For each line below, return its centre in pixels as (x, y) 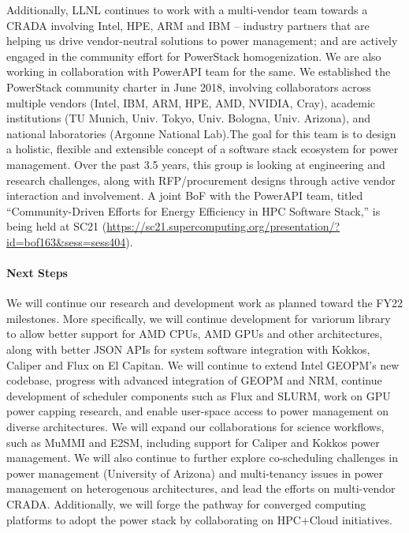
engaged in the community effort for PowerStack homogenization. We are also (194, 56)
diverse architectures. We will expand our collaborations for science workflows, (195, 427)
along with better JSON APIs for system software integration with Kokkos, (188, 349)
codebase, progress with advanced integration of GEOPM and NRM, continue (194, 380)
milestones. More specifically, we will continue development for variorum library (199, 318)
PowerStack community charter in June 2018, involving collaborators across (189, 86)
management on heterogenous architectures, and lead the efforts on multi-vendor (201, 488)
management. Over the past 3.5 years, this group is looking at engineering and (196, 164)
